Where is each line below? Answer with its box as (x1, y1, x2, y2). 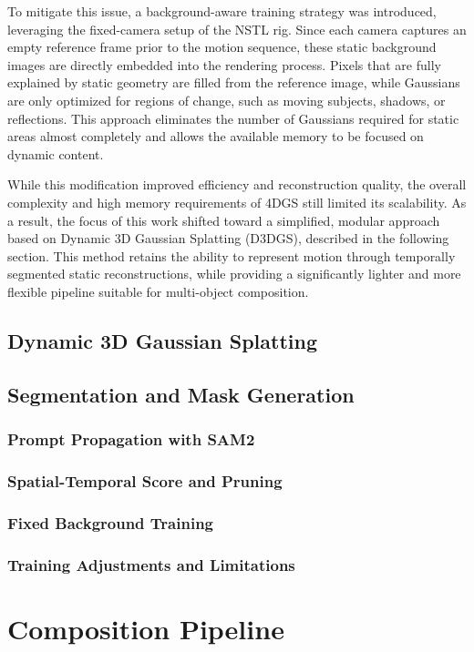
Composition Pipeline (7, 609, 284, 647)
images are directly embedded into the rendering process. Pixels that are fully (7, 55, 441, 74)
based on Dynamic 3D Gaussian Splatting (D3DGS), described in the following (7, 229, 449, 248)
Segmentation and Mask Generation (7, 380, 355, 408)
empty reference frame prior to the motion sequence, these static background (7, 37, 437, 56)
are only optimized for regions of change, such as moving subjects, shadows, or (7, 90, 446, 109)
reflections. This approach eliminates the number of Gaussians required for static (7, 108, 459, 127)
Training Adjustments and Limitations (7, 553, 295, 576)
